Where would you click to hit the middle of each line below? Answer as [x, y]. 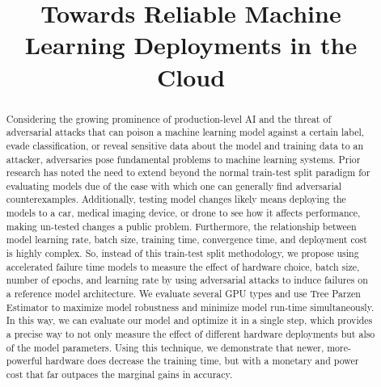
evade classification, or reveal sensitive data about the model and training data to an [185, 145]
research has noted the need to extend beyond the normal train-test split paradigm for [188, 172]
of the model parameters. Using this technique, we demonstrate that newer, [165, 347]
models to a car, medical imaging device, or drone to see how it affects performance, [183, 213]
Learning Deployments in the [191, 45]
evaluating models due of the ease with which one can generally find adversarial [174, 185]
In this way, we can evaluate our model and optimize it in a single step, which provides [189, 320]
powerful [24, 361]
